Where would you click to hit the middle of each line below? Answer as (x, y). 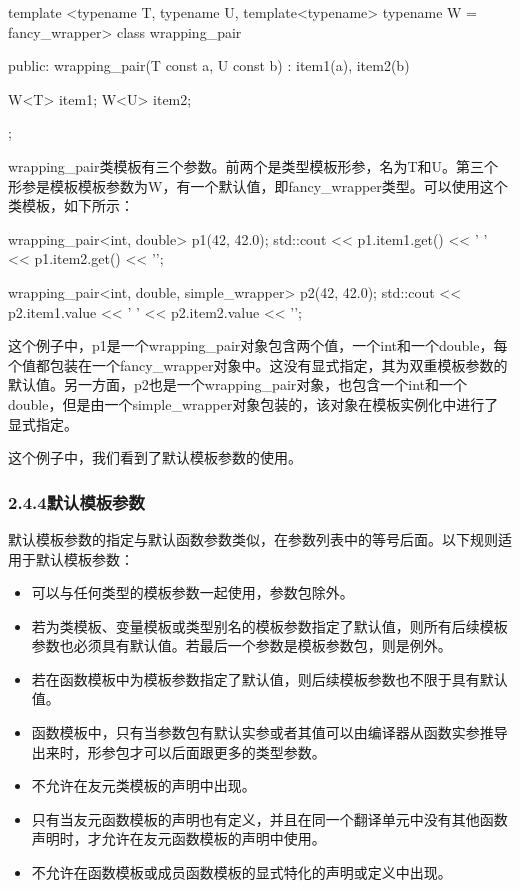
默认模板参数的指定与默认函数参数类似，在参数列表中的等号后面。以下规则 (253, 538)
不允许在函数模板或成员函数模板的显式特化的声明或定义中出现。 (241, 872)
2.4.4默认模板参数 (76, 501)
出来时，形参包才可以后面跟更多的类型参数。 (178, 751)
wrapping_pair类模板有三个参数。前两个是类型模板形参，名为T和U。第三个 (253, 165)
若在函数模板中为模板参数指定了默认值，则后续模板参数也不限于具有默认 (269, 678)
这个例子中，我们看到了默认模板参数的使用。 (155, 457)
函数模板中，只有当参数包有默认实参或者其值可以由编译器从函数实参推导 (269, 732)
